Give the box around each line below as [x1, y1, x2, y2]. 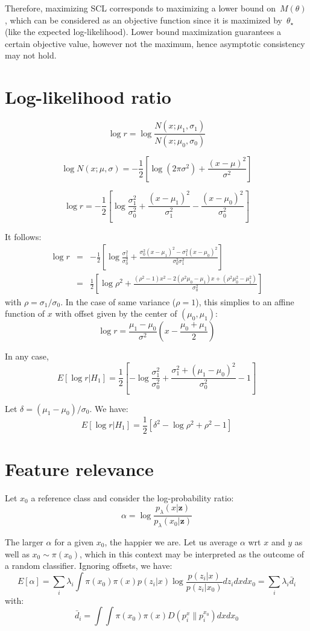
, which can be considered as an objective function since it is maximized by [5, 13, 282, 26]
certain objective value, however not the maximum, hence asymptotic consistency [5, 37, 305, 49]
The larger [5, 535, 43, 548]
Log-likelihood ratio [5, 84, 171, 109]
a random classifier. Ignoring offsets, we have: [5, 559, 172, 572]
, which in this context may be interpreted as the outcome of [80, 547, 304, 560]
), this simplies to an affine [195, 295, 294, 308]
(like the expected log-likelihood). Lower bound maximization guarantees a [5, 25, 282, 38]
